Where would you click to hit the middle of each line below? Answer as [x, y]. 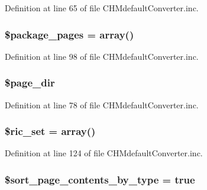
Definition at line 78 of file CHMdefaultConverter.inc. [102, 104]
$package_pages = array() [69, 34]
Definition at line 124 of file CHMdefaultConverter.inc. [104, 153]
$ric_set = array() [50, 131]
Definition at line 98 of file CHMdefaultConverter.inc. [102, 56]
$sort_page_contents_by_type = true [100, 179]
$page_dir [30, 83]
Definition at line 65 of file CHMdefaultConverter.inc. [102, 8]
